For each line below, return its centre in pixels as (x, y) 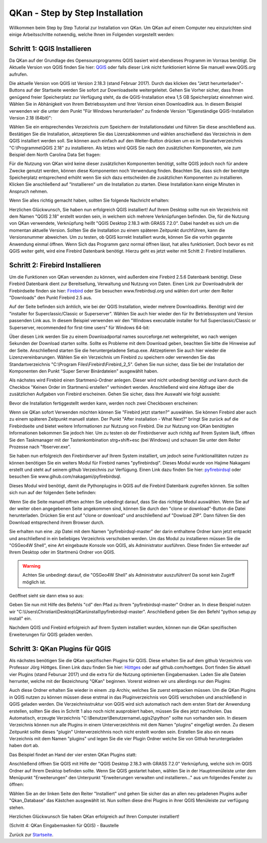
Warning (31, 566)
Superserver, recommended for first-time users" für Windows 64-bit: (80, 327)
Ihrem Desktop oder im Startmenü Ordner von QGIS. (62, 552)
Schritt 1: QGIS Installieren (50, 49)
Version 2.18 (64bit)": (31, 118)
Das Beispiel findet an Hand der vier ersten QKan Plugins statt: (73, 755)
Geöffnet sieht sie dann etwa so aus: (46, 595)
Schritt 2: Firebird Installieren (55, 265)
